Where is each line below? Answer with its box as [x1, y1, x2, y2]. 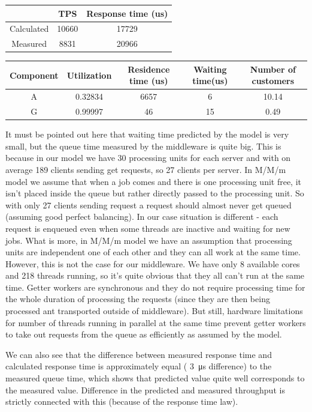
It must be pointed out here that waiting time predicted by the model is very [5, 128, 289, 141]
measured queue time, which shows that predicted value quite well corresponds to [5, 372, 305, 384]
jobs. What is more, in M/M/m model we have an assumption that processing [5, 234, 292, 246]
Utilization [66, 68, 112, 81]
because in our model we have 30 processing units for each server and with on [5, 151, 291, 164]
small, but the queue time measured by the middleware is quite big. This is [5, 139, 281, 152]
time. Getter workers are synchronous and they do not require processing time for [5, 280, 305, 293]
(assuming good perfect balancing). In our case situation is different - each [5, 210, 278, 223]
